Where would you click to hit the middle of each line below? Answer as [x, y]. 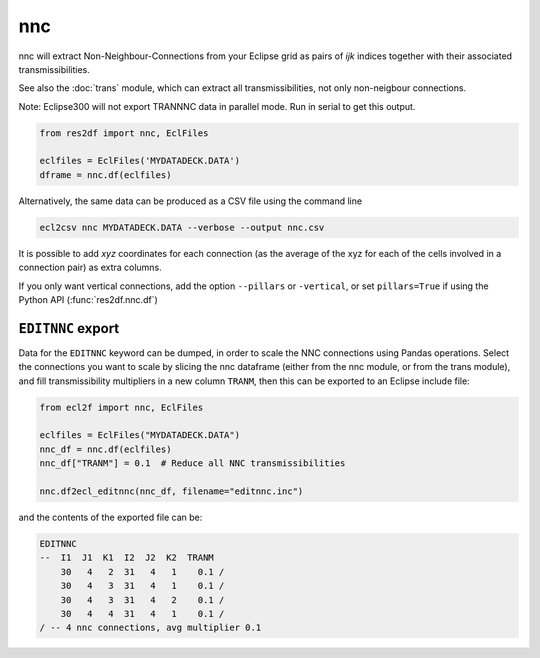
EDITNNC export [69, 328]
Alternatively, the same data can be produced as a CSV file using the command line [190, 201]
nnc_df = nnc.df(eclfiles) [105, 449]
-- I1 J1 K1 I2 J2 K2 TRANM [126, 558]
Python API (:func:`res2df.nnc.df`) [88, 299]
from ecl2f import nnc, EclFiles [121, 407]
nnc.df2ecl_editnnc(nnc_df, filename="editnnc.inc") [171, 491]
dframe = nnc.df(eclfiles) [105, 174]
